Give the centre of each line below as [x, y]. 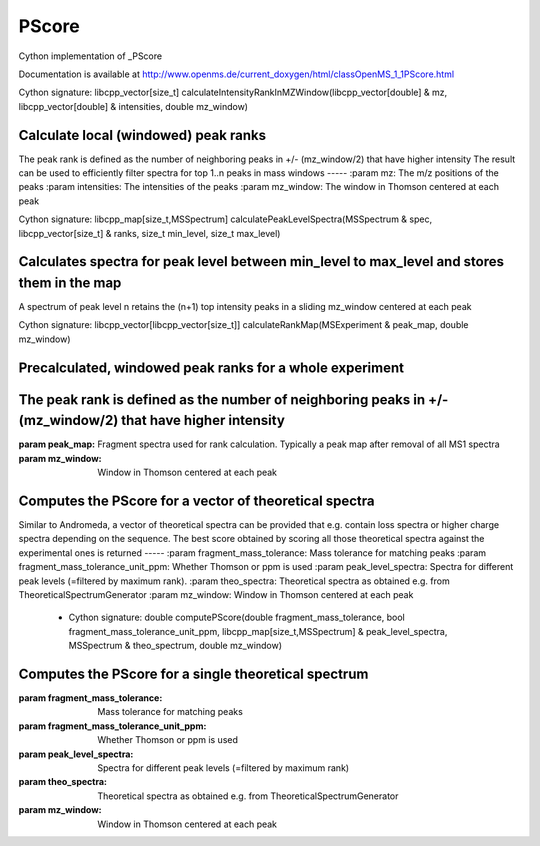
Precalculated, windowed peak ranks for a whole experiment [211, 367]
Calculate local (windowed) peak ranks [142, 135]
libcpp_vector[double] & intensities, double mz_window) [133, 106]
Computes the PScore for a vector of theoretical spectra [196, 500]
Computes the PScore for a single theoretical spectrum [193, 674]
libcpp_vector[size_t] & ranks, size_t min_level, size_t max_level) [149, 233]
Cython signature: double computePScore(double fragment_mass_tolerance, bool [236, 617]
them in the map [70, 282]
